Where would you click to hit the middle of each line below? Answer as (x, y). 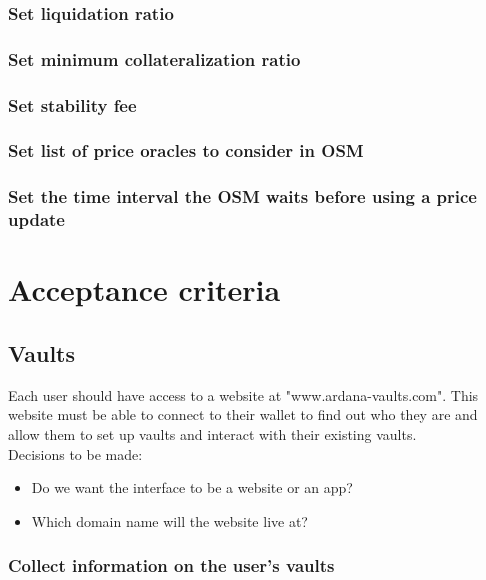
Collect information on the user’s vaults (171, 565)
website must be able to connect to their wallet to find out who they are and (243, 414)
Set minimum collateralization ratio (154, 58)
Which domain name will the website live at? (169, 520)
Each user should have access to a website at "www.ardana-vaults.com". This (243, 394)
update (36, 219)
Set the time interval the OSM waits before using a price (242, 196)
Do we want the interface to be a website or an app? (192, 487)
